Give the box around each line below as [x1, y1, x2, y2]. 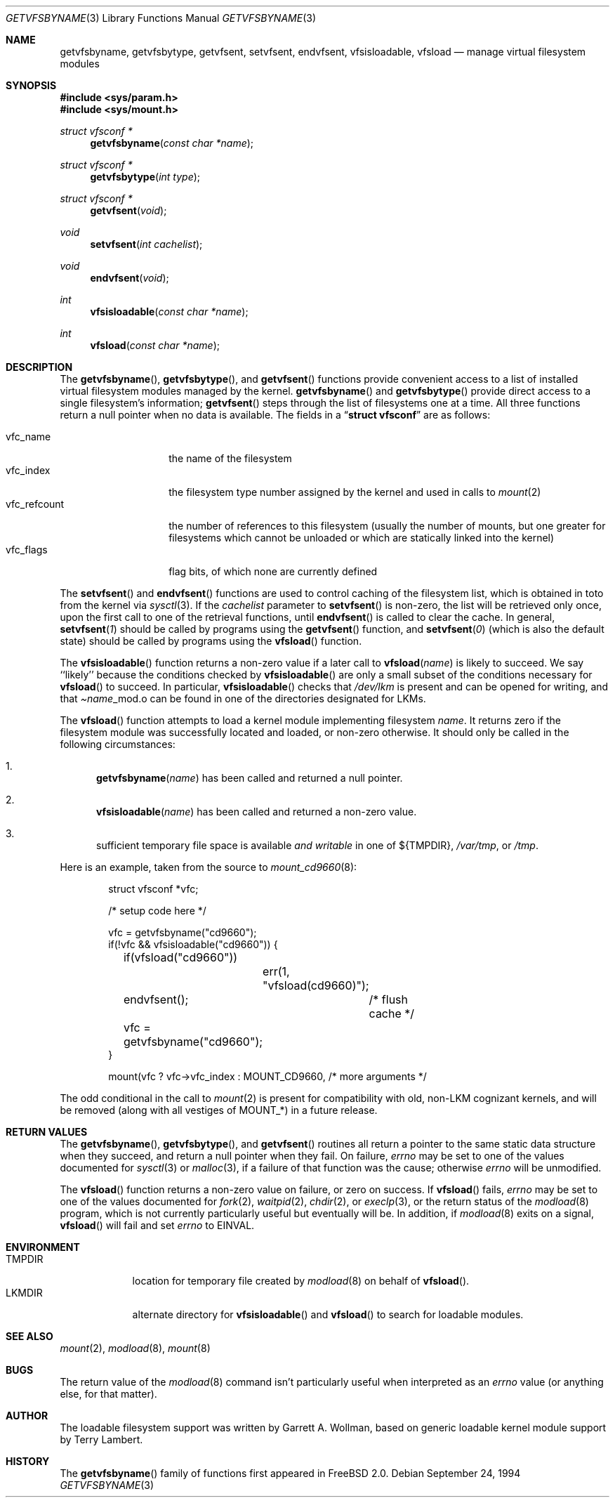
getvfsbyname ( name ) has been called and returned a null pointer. [96, 772, 403, 784]
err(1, [263, 964, 290, 978]
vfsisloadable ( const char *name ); [90, 306, 249, 317]
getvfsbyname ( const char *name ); [90, 137, 254, 149]
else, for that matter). [60, 1388, 157, 1400]
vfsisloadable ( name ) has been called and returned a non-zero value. [96, 806, 417, 818]
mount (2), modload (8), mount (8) [60, 1342, 211, 1354]
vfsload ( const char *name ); [90, 339, 220, 351]
